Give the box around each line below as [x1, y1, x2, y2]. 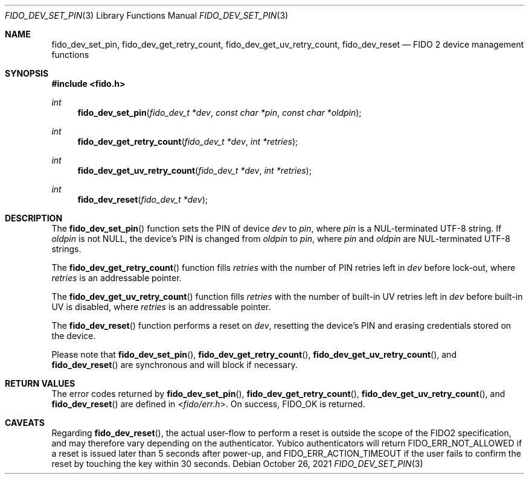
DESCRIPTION [5, 213, 63, 223]
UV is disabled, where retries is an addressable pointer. [51, 302, 271, 312]
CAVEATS [5, 417, 45, 428]
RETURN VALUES [5, 378, 75, 389]
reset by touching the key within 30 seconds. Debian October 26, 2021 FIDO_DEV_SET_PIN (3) [51, 458, 423, 469]
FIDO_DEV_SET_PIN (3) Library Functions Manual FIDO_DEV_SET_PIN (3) [5, 10, 289, 21]
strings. [51, 244, 82, 254]
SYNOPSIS [5, 68, 49, 78]
